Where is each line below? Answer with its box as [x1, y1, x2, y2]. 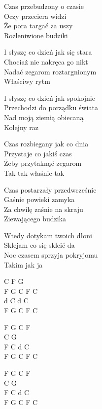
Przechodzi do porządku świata [4, 102, 98, 113]
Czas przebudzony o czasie [4, 1, 84, 11]
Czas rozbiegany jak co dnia [4, 138, 89, 149]
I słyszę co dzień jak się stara [4, 47, 92, 57]
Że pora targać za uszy [4, 20, 73, 31]
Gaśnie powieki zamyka [4, 194, 75, 204]
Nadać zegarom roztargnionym [4, 66, 97, 76]
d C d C [4, 295, 29, 306]
